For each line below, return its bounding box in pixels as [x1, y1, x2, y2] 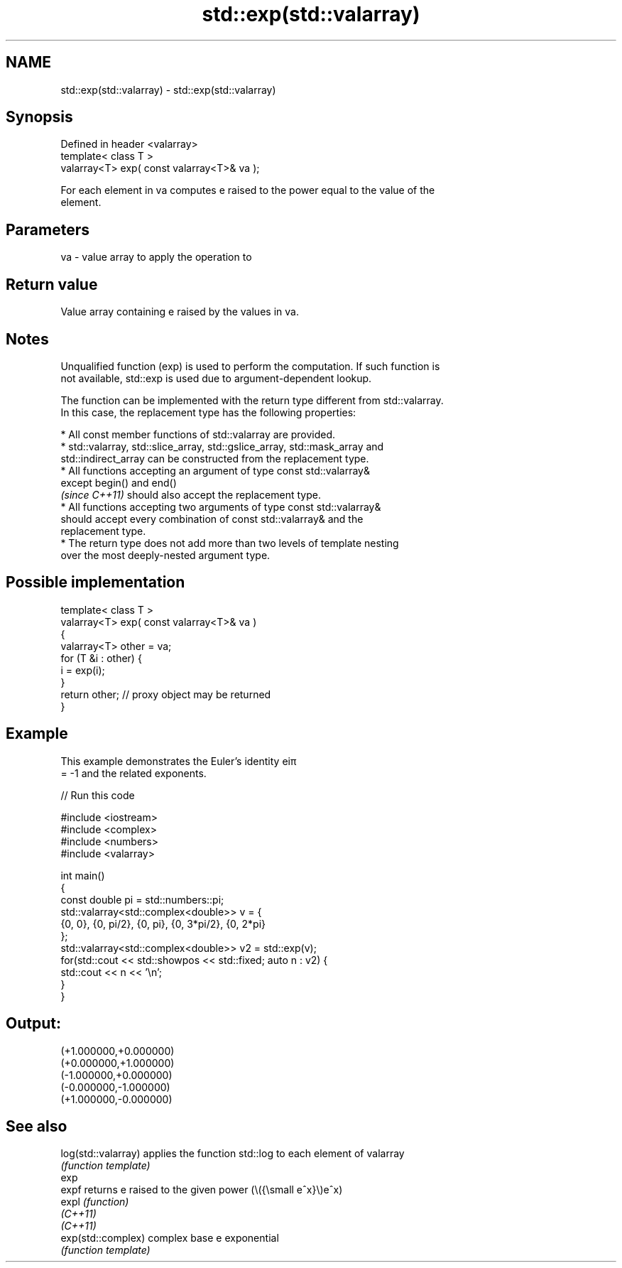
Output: [6, 1014, 61, 1033]
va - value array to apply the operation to [60, 251, 252, 264]
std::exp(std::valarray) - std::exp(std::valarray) [60, 83, 276, 96]
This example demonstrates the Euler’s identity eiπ [60, 754, 297, 767]
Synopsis [6, 108, 73, 126]
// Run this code [60, 789, 135, 801]
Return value [6, 275, 98, 293]
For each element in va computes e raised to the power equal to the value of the [60, 184, 435, 197]
